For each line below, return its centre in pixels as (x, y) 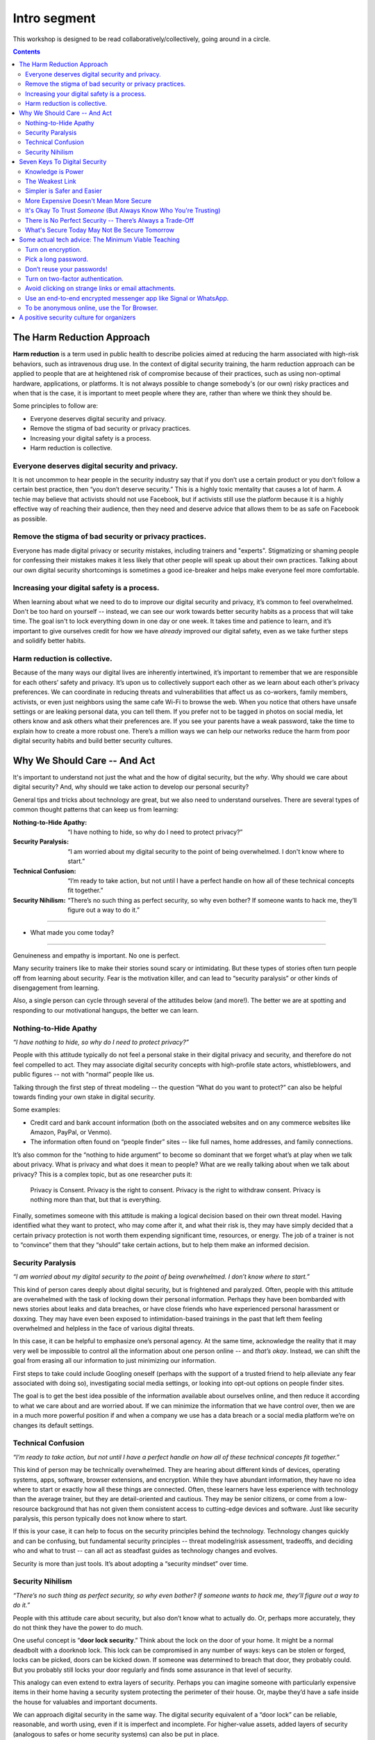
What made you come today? (72, 933)
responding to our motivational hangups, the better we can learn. (106, 1010)
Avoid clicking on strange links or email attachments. (101, 288)
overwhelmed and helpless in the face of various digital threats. (103, 1329)
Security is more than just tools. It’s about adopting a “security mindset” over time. (131, 1563)
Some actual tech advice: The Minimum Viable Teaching (99, 239)
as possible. (30, 519)
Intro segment (55, 18)
